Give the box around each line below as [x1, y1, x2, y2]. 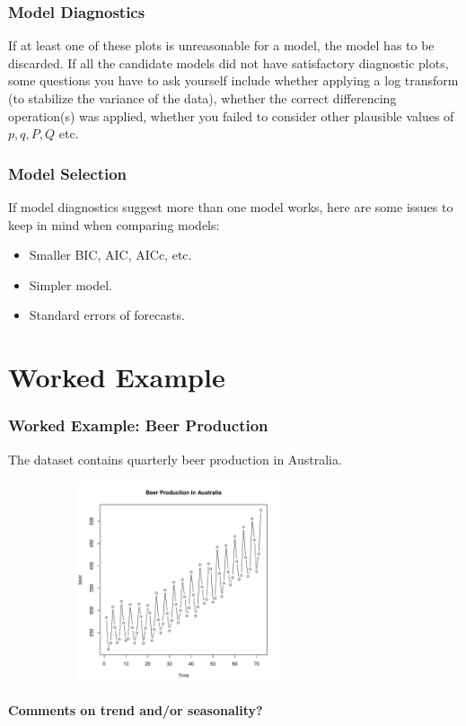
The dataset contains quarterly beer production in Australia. [8, 449, 342, 468]
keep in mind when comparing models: [8, 215, 220, 234]
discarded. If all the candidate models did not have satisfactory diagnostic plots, [8, 53, 449, 72]
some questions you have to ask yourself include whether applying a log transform [8, 71, 459, 90]
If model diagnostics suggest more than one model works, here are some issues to [8, 198, 453, 216]
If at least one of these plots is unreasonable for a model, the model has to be [8, 36, 435, 55]
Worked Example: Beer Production [8, 414, 268, 437]
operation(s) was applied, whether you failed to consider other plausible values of [8, 106, 454, 125]
